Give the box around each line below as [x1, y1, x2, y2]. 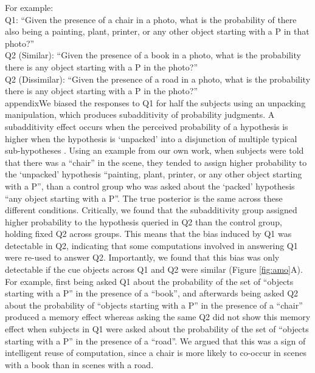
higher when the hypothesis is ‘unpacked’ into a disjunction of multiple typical [5, 132, 297, 145]
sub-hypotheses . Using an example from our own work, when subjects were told [5, 144, 304, 157]
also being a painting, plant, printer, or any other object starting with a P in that [5, 25, 310, 38]
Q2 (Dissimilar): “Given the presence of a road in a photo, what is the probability [5, 72, 311, 85]
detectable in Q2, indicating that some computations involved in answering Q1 [5, 239, 298, 252]
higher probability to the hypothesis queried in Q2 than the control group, [5, 215, 282, 228]
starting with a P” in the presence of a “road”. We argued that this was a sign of [5, 334, 306, 347]
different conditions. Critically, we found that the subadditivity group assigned [5, 204, 297, 216]
